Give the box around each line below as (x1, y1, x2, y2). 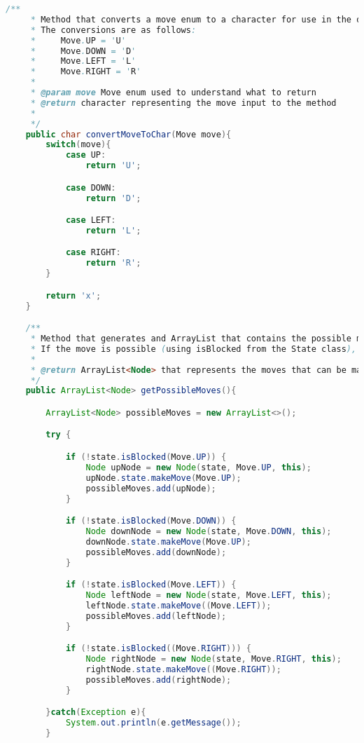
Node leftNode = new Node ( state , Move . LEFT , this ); (85, 589, 332, 600)
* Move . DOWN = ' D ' (30, 46, 136, 56)
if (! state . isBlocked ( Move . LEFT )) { (65, 580, 237, 590)
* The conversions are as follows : (30, 25, 197, 35)
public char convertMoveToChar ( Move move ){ (25, 129, 232, 139)
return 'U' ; (85, 161, 141, 171)
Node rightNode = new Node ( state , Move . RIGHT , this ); (85, 653, 342, 664)
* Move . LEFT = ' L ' (30, 56, 136, 67)
